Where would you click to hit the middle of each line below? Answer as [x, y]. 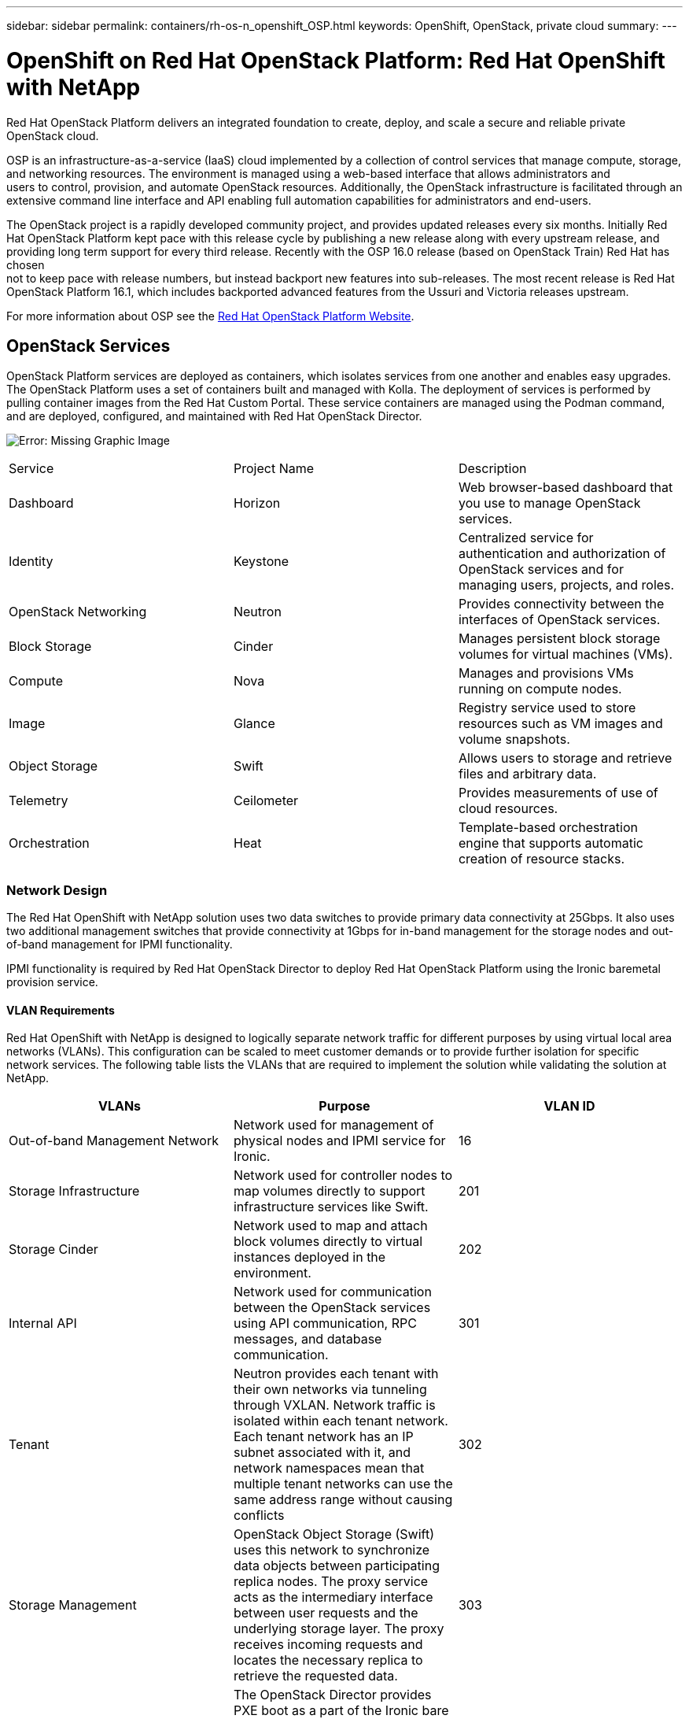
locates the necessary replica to [328, 1660]
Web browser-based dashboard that [566, 488]
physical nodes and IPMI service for [339, 1141]
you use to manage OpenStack [549, 503]
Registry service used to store [547, 708]
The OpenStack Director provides [332, 1695]
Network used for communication [332, 1292]
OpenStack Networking [78, 612]
